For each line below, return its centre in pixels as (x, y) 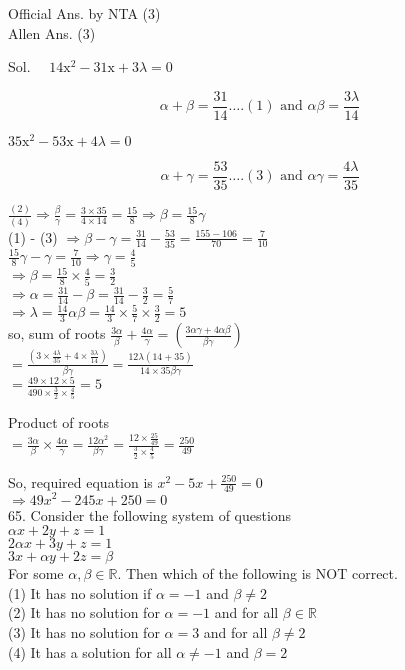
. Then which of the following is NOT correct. (257, 573)
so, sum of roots (57, 333)
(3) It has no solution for (84, 631)
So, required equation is (80, 481)
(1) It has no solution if (80, 592)
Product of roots (59, 421)
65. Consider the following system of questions (150, 514)
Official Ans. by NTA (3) (84, 13)
